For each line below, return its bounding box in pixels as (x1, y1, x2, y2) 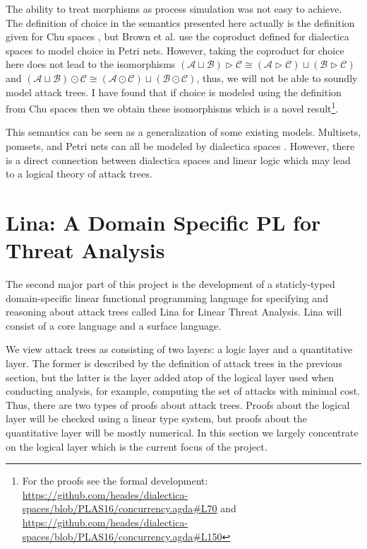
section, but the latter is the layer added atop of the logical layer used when (6, 369, 335, 384)
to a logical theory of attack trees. (6, 166, 152, 181)
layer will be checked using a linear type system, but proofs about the (6, 411, 308, 426)
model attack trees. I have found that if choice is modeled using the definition (6, 84, 342, 99)
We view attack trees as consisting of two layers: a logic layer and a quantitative (6, 342, 353, 357)
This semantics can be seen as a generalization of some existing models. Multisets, (6, 125, 361, 139)
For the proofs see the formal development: (22, 473, 208, 488)
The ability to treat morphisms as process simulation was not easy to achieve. (6, 1, 342, 16)
